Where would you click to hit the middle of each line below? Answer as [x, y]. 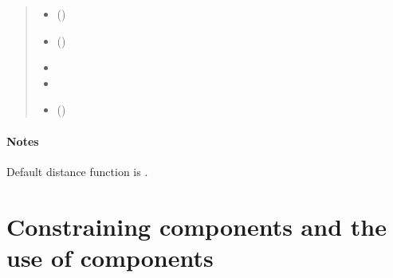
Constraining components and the [196, 226]
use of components [110, 257]
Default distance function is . [77, 171]
